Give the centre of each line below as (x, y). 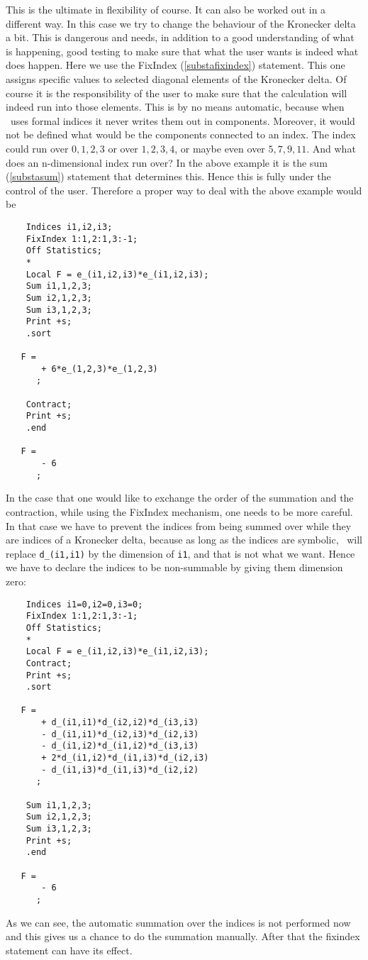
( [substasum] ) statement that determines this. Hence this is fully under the (168, 176)
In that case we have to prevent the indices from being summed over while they (179, 525)
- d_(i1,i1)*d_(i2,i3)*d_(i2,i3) (120, 734)
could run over (37, 148)
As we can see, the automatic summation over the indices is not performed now (178, 922)
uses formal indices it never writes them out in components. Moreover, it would (183, 120)
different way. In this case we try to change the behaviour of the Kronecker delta (181, 23)
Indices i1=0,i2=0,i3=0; (84, 604)
